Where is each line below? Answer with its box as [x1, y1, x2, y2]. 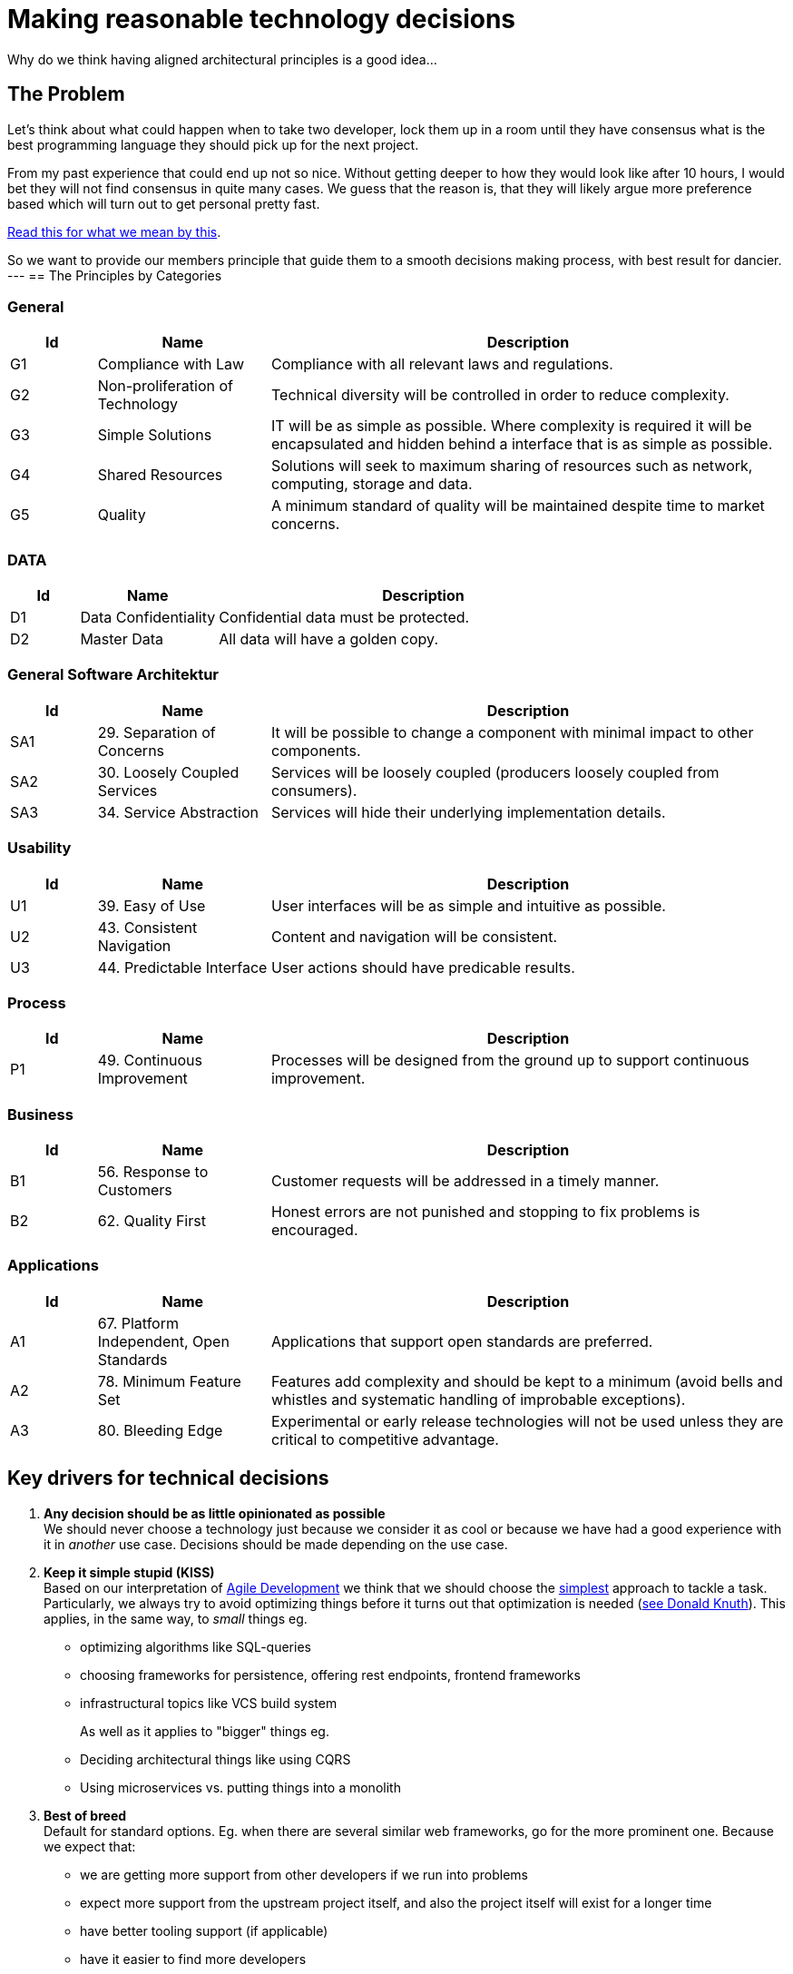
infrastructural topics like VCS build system [80, 1694, 338, 1711]
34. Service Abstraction [97, 802, 259, 821]
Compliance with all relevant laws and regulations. [270, 355, 613, 374]
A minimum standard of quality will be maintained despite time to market [270, 496, 765, 516]
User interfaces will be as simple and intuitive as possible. [270, 896, 666, 915]
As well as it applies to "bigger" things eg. [80, 1723, 329, 1739]
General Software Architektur [7, 665, 219, 684]
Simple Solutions [97, 426, 212, 445]
